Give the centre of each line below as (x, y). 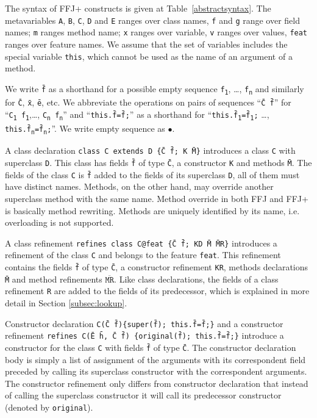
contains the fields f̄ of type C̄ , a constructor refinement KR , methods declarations (157, 267)
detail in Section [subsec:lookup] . (66, 303)
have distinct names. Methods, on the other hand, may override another (139, 186)
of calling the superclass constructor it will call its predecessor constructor (143, 395)
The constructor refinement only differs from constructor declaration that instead (157, 383)
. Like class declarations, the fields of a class (196, 279)
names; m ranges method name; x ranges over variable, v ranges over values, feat (156, 32)
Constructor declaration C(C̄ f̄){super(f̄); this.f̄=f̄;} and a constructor (144, 323)
